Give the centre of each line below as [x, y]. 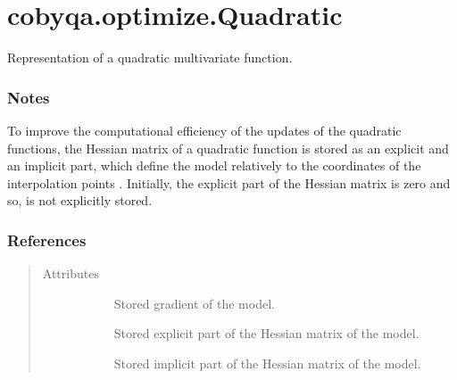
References [47, 240]
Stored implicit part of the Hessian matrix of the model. [267, 363]
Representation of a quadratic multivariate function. [150, 58]
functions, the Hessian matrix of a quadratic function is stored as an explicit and [228, 148]
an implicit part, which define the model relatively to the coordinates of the [214, 165]
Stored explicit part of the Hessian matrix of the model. [266, 333]
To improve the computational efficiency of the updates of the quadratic [204, 130]
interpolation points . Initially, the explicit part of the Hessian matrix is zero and [229, 182]
